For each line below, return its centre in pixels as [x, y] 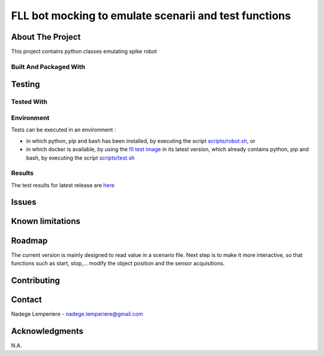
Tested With [29, 102]
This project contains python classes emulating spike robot [84, 52]
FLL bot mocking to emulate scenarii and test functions [151, 16]
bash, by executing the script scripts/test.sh [80, 158]
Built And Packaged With [48, 67]
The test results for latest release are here [63, 185]
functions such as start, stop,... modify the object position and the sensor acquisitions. [118, 263]
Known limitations [46, 221]
